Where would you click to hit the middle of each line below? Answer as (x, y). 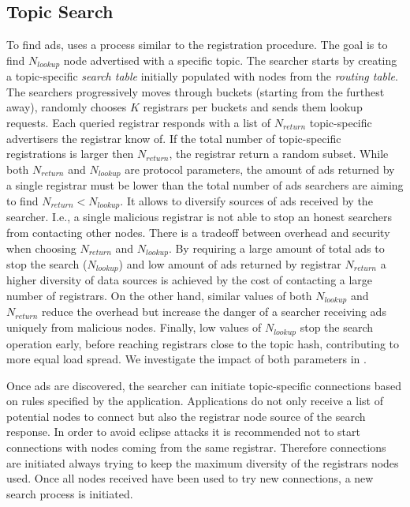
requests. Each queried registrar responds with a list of (138, 123)
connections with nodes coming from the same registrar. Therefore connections (196, 447)
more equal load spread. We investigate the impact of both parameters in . (186, 359)
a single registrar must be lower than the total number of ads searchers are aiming (205, 185)
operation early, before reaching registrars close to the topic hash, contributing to (203, 343)
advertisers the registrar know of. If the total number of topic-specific (174, 138)
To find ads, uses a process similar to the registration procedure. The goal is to (197, 45)
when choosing (41, 248)
